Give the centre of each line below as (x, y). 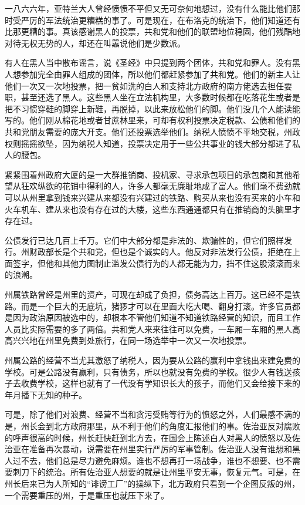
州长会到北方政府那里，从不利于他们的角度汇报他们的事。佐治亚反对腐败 (160, 426)
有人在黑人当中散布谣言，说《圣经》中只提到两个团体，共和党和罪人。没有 (148, 63)
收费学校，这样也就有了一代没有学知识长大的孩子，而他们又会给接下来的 (160, 383)
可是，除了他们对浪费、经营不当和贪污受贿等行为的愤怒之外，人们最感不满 (148, 414)
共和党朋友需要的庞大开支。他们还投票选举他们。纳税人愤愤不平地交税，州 (148, 131)
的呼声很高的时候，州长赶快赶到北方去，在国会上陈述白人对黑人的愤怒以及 (148, 437)
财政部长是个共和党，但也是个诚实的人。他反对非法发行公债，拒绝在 (160, 252)
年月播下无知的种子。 (46, 394)
